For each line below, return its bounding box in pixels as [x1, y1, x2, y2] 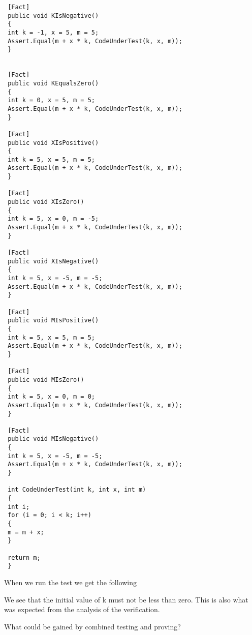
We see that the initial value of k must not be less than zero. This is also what [4, 594, 248, 604]
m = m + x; [8, 528, 44, 536]
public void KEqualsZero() [8, 79, 99, 87]
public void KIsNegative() [8, 12, 99, 19]
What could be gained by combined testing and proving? [4, 621, 181, 631]
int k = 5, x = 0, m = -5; [8, 215, 99, 223]
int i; [8, 503, 30, 510]
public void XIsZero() [8, 198, 84, 206]
